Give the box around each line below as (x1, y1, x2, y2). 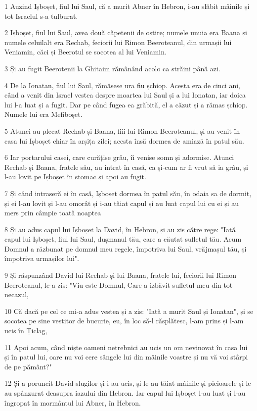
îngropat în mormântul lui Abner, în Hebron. (4, 397, 141, 408)
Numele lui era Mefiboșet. (4, 109, 83, 119)
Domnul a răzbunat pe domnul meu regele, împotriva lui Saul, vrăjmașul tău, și (4, 243, 247, 254)
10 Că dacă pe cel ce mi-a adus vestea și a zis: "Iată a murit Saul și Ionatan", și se (4, 306, 254, 316)
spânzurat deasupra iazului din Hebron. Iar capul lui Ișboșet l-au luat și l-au (14, 388, 246, 398)
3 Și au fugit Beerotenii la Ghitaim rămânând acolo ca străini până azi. (4, 63, 220, 73)
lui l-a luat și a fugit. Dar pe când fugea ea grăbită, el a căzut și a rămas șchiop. (4, 99, 248, 109)
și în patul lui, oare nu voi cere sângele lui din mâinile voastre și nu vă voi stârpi (4, 352, 248, 362)
